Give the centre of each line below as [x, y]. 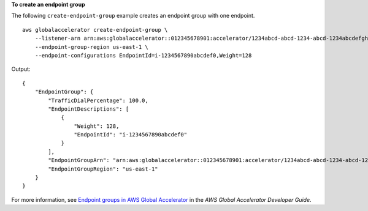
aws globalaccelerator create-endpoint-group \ [95, 30]
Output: [21, 69]
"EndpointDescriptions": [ [89, 109]
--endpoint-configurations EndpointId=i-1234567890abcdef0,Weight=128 [143, 55]
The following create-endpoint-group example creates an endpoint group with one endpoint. [133, 16]
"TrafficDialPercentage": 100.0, [98, 100]
